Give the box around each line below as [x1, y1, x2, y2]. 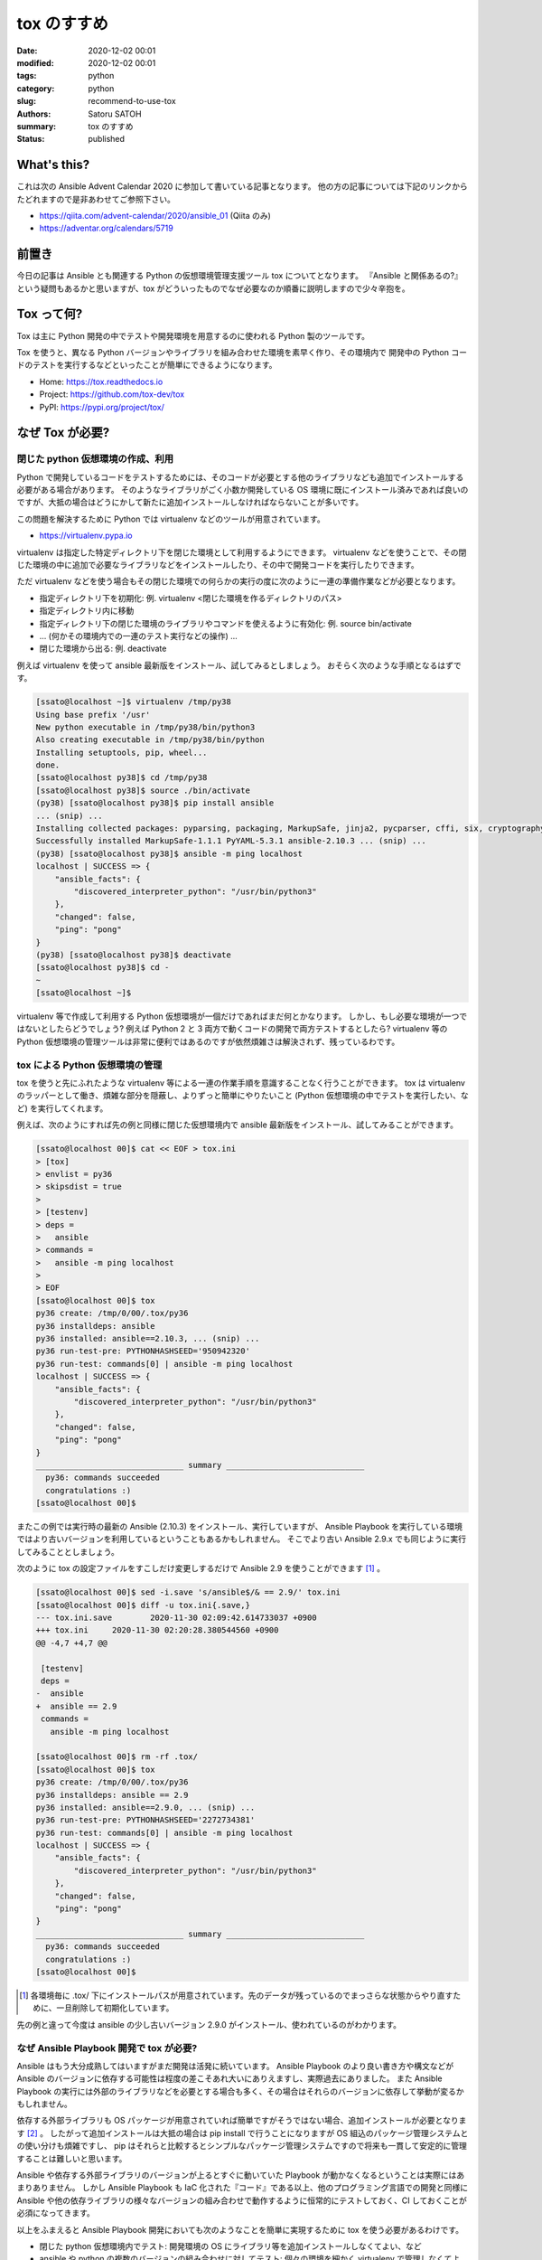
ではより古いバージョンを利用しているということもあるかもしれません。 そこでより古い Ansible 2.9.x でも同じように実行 [16, 1533, 467, 1545]
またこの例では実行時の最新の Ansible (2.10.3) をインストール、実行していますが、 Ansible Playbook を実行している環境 [16, 1521, 463, 1532]
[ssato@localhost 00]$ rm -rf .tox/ [35, 1752, 199, 1762]
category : [16, 82, 55, 94]
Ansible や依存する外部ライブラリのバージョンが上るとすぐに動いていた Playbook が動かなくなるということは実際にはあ [16, 2170, 465, 2180]
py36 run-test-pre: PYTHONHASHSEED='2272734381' [35, 1815, 256, 1825]
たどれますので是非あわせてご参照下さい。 [16, 193, 175, 204]
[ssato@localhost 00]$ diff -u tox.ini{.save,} [35, 1600, 250, 1610]
